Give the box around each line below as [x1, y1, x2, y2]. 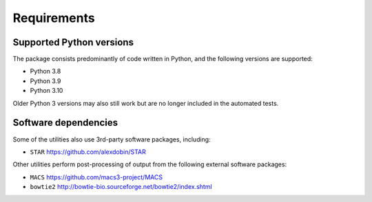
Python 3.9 [30, 76, 61, 85]
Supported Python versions [12, 36, 134, 48]
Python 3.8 [30, 67, 61, 76]
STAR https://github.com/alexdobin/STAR [30, 148, 146, 156]
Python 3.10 [30, 87, 63, 95]
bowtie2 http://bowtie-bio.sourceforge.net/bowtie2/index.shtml [30, 183, 213, 191]
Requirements [12, 10, 96, 25]
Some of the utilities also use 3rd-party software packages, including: [12, 135, 211, 144]
